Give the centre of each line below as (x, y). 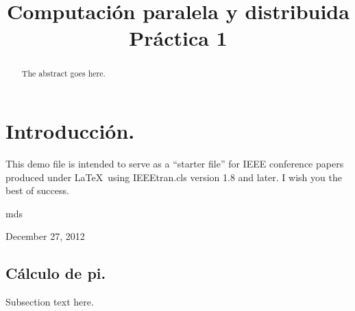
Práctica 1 (178, 38)
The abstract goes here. (63, 73)
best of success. (37, 190)
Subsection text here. (50, 302)
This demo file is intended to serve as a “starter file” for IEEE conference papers (175, 163)
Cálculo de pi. (56, 273)
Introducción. (70, 131)
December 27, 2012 (45, 236)
